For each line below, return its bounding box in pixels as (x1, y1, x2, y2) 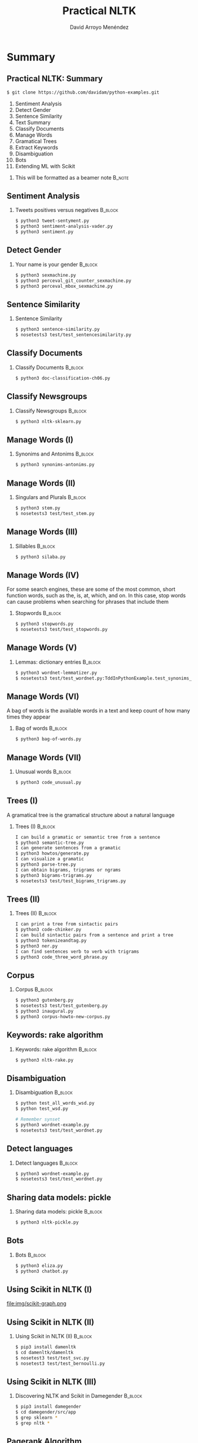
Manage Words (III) (6, 527, 78, 537)
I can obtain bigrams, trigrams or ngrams (15, 867, 121, 873)
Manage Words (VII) (6, 752, 82, 763)
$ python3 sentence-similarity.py (15, 327, 100, 333)
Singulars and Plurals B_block (15, 493, 86, 501)
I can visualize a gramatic (15, 856, 84, 862)
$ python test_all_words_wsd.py (15, 1100, 95, 1106)
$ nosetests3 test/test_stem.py (15, 510, 95, 516)
